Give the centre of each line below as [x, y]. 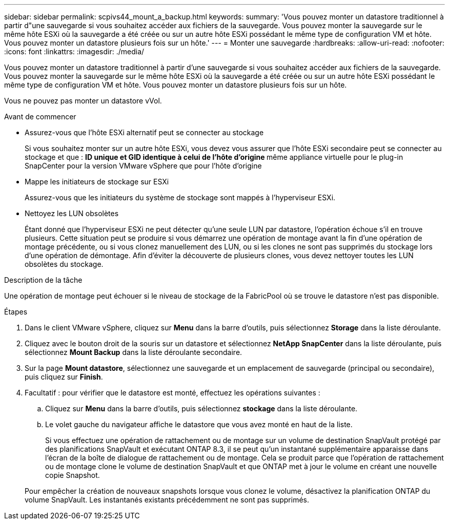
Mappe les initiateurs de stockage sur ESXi [97, 182]
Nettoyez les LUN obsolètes [72, 213]
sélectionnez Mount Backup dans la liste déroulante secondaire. [134, 352]
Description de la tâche [43, 280]
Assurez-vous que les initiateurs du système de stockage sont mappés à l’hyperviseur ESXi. [180, 197]
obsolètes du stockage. [64, 264]
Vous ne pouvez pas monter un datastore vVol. [83, 101]
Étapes [16, 312]
